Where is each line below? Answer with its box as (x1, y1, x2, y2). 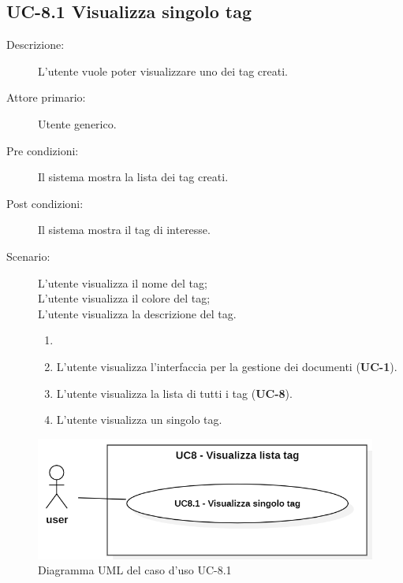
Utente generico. (38, 115, 117, 132)
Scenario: (6, 247, 50, 264)
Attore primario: (6, 89, 86, 106)
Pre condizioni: (6, 142, 79, 158)
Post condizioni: (6, 195, 84, 211)
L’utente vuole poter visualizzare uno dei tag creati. (38, 62, 288, 79)
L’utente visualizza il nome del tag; (38, 274, 207, 291)
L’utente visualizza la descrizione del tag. (38, 305, 237, 321)
